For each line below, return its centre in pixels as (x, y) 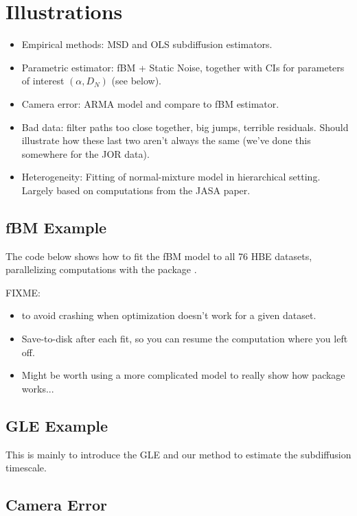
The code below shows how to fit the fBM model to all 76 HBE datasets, (159, 256)
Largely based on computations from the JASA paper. (136, 190)
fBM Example (56, 227)
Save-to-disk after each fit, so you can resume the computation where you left (185, 339)
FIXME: (23, 292)
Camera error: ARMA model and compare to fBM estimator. (150, 103)
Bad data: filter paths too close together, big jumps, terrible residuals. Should (185, 127)
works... (38, 388)
